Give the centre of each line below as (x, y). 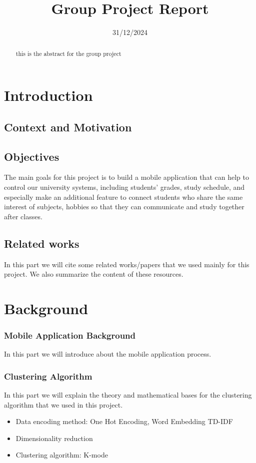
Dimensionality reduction (54, 438)
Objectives (32, 156)
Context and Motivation (68, 127)
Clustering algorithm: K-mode (62, 455)
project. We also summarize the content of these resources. (94, 274)
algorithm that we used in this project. (63, 404)
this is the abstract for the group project (68, 53)
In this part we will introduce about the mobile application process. (108, 354)
